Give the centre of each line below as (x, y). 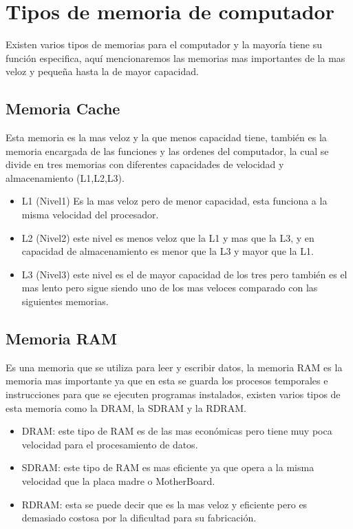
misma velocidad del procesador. (90, 215)
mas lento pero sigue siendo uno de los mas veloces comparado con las (170, 288)
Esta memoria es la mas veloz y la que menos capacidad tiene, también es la (166, 137)
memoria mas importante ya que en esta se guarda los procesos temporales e (167, 381)
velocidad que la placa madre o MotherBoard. (118, 481)
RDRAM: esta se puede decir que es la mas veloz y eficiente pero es (164, 504)
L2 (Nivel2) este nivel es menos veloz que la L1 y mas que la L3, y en (168, 237)
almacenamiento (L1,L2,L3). (65, 177)
